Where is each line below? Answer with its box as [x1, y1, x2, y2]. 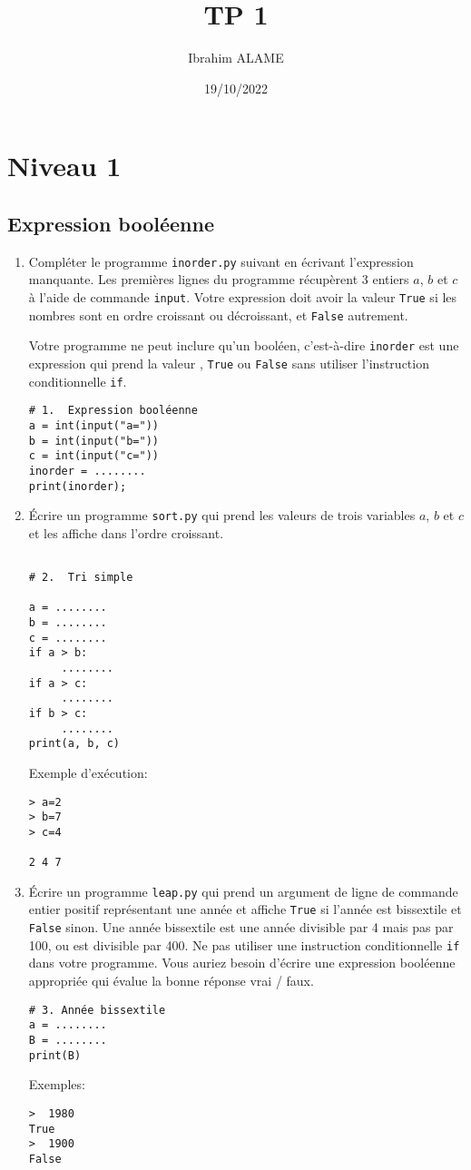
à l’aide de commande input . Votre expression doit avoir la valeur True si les [28, 287, 457, 306]
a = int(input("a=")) [28, 418, 159, 432]
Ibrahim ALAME [188, 48, 284, 67]
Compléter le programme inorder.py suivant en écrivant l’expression [28, 251, 414, 270]
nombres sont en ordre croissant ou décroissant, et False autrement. [28, 305, 408, 324]
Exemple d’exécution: [28, 762, 148, 782]
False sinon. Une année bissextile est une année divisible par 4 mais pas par [28, 918, 454, 937]
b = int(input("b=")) [28, 434, 159, 447]
